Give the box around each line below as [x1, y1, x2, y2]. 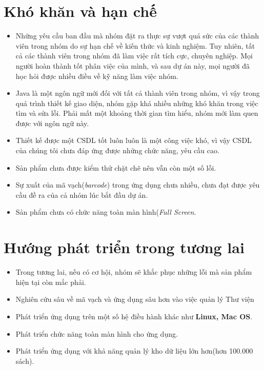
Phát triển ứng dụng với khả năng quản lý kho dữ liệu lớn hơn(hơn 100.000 [15, 345, 253, 356]
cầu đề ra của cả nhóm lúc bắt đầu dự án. [15, 189, 148, 200]
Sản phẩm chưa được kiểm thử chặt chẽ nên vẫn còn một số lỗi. [15, 162, 216, 173]
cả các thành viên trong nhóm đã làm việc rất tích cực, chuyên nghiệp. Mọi [15, 50, 253, 61]
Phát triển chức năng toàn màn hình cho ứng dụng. [15, 328, 178, 339]
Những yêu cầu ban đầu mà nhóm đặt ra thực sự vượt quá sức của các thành [15, 30, 259, 41]
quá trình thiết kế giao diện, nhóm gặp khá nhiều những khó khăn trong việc [15, 97, 258, 108]
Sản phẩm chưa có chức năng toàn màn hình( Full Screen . [15, 207, 196, 217]
